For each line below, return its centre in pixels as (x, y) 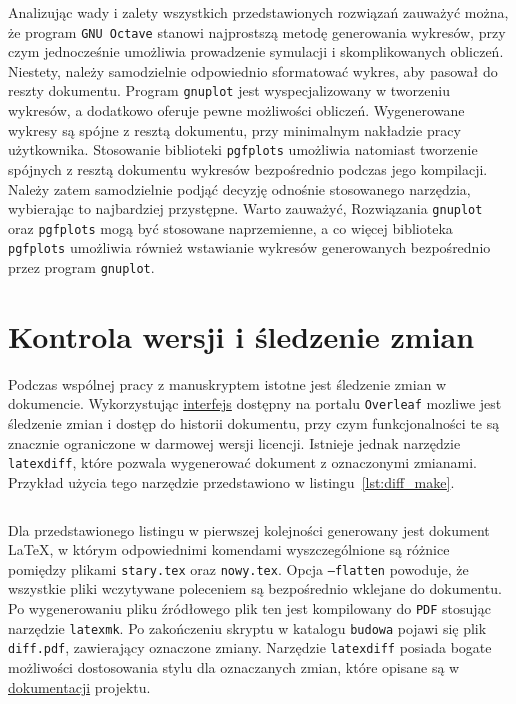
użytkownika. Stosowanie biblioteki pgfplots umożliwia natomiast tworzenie (243, 149)
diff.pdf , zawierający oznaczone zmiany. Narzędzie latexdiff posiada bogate (250, 647)
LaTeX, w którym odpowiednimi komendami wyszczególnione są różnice (229, 549)
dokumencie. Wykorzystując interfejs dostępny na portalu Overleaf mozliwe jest (255, 403)
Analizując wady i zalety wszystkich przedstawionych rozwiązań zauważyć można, (258, 12)
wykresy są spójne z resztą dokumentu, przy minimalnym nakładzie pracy (234, 129)
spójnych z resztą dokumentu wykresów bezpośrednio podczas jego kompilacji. (248, 168)
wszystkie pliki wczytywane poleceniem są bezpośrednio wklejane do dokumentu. (255, 588)
